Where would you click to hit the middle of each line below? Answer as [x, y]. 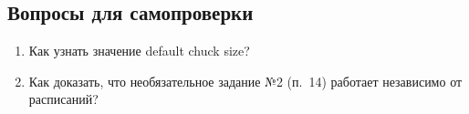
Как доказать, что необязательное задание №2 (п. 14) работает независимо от [245, 81]
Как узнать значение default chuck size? [139, 51]
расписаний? [63, 99]
